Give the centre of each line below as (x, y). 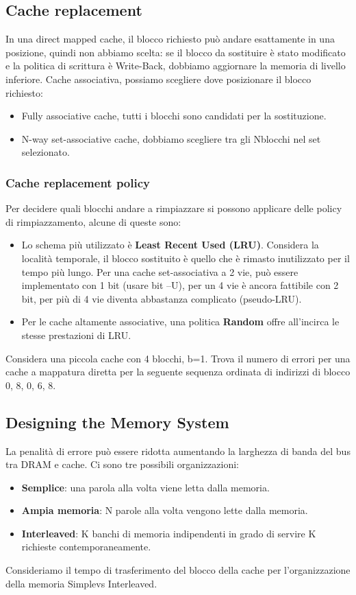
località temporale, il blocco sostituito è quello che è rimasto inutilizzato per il (186, 258)
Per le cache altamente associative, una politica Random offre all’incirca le (180, 322)
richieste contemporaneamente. (86, 547)
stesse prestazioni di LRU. (76, 335)
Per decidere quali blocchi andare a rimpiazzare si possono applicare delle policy (174, 208)
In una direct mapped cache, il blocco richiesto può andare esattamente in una (170, 39)
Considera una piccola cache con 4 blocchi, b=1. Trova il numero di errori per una (178, 358)
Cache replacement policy (78, 182)
